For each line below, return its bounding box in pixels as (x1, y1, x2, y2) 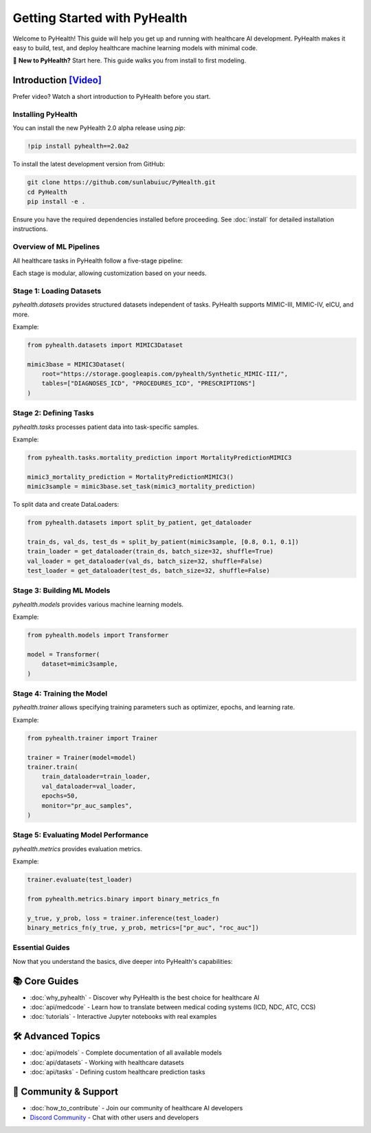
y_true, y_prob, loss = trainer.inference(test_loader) (27, 914, 220, 922)
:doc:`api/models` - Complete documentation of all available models (30, 1048, 223, 1057)
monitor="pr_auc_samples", (41, 802, 133, 809)
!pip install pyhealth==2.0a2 (27, 142, 129, 151)
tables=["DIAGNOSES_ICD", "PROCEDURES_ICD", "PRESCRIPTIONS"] (41, 379, 256, 388)
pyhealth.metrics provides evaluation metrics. (12, 844, 142, 852)
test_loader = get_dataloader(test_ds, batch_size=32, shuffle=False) (27, 567, 271, 575)
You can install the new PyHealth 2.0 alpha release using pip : (12, 124, 185, 132)
